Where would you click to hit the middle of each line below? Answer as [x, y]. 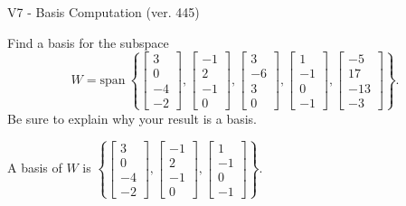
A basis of [35, 168]
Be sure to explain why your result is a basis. [132, 118]
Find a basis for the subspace [88, 42]
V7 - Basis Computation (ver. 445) [104, 12]
